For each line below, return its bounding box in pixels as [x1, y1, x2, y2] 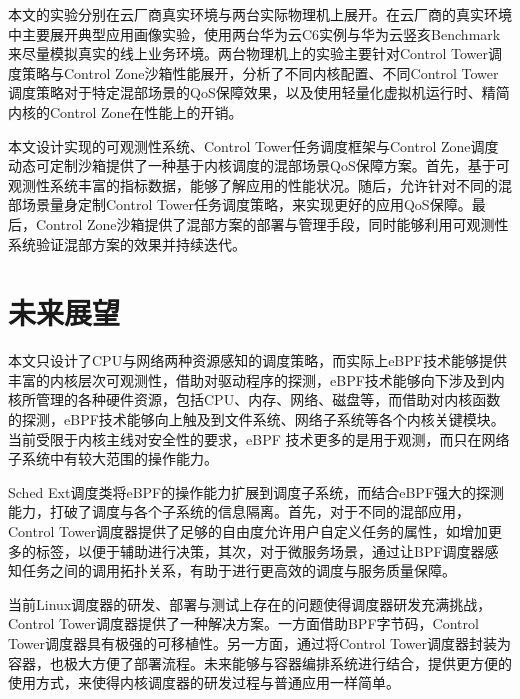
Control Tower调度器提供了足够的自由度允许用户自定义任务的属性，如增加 [8, 521, 488, 541]
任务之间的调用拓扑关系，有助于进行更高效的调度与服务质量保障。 [21, 560, 456, 581]
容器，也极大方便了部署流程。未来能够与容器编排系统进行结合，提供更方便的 [8, 652, 512, 673]
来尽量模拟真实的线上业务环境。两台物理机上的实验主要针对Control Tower [8, 43, 488, 64]
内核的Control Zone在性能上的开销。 [8, 101, 243, 122]
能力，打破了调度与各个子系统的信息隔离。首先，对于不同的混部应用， [8, 501, 470, 522]
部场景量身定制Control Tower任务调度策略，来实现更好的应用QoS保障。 [8, 194, 472, 215]
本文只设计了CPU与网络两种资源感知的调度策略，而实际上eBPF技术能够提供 [8, 350, 507, 371]
